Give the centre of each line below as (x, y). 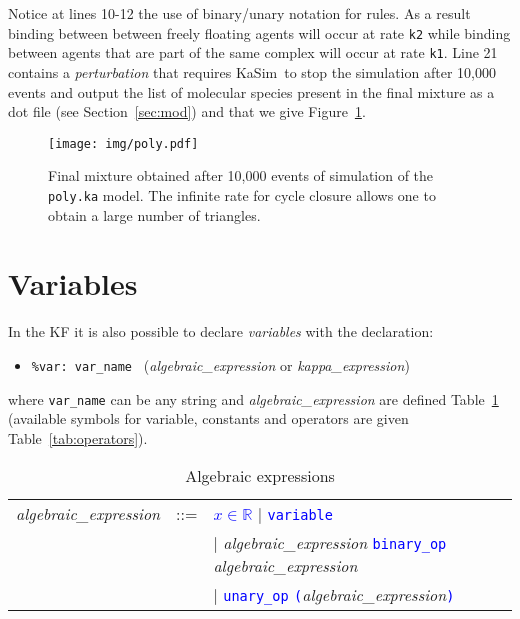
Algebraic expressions (260, 476)
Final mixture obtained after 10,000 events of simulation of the (241, 175)
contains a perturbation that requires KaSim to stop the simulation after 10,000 (252, 71)
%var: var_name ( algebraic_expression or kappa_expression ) (220, 364)
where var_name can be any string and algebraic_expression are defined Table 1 (253, 398)
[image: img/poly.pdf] (123, 143)
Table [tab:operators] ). (78, 437)
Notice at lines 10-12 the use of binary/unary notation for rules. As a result (239, 13)
